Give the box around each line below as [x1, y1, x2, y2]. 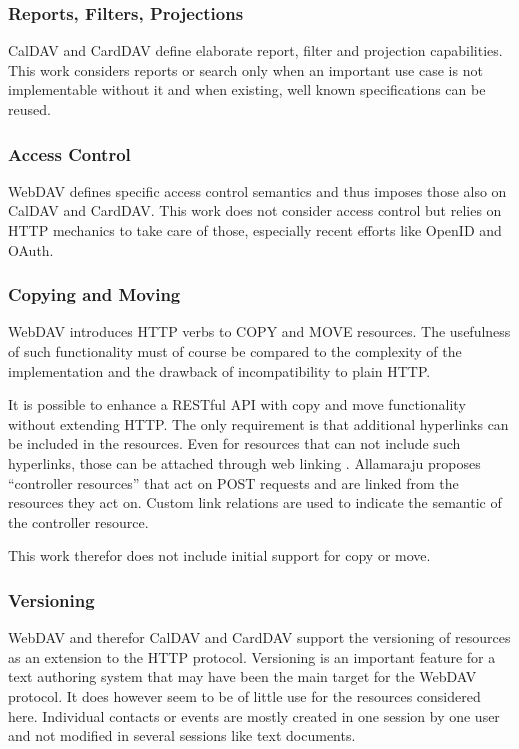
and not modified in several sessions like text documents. [8, 725, 356, 746]
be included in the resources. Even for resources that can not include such [8, 433, 461, 454]
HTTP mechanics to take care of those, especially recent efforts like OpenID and [8, 220, 502, 240]
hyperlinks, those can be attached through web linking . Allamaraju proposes [8, 452, 481, 473]
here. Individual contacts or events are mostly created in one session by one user [8, 705, 500, 726]
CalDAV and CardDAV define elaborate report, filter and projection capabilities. [8, 40, 503, 61]
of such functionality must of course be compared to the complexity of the [8, 341, 462, 361]
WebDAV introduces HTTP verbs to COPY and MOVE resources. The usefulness [8, 321, 511, 342]
